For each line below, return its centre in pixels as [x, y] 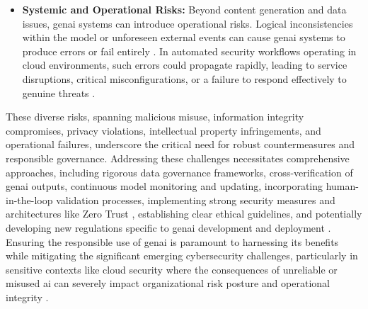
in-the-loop [29, 200]
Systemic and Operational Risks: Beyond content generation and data [184, 9]
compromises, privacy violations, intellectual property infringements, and [163, 130]
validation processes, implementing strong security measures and [196, 200]
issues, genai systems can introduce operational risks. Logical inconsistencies [188, 23]
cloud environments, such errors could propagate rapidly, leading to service [185, 65]
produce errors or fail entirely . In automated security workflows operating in [189, 51]
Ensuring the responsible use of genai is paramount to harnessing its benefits [172, 241]
